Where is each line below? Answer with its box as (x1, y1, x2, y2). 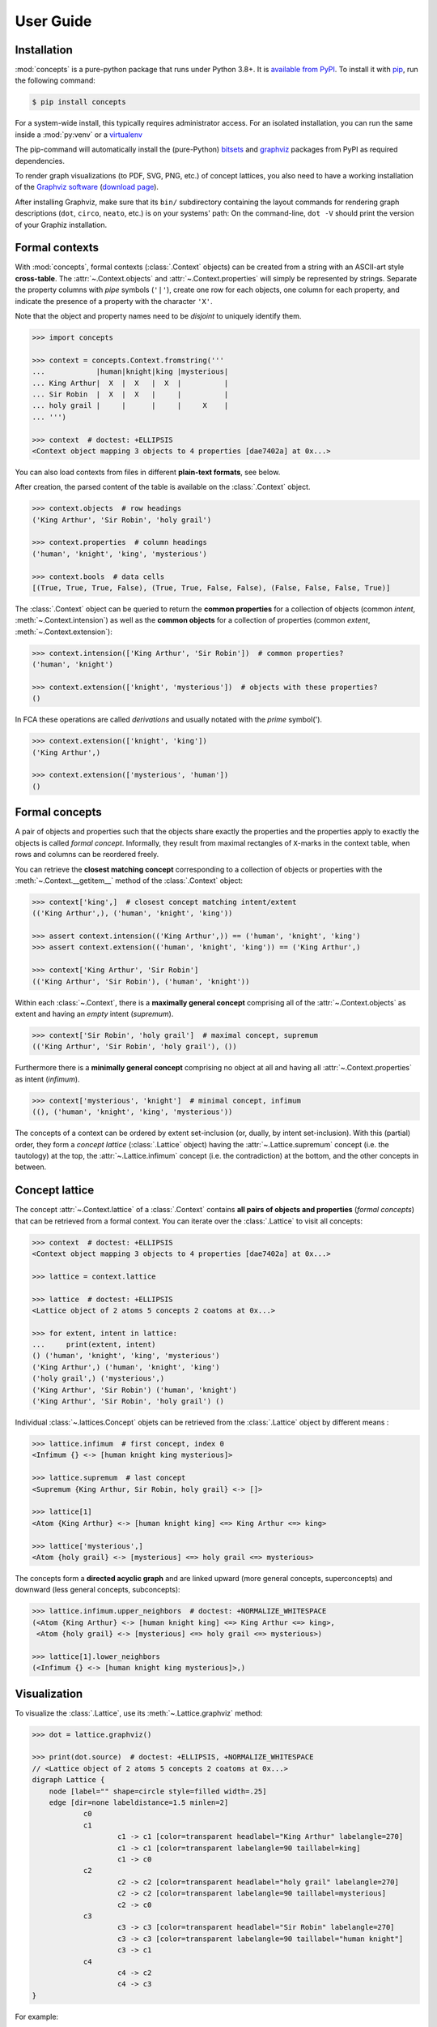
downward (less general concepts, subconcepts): (15, 1585, 181, 1595)
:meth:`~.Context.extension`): (15, 627, 113, 636)
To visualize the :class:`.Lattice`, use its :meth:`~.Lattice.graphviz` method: (15, 1708, 263, 1718)
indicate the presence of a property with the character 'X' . (15, 296, 214, 306)
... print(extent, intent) (32, 1340, 157, 1349)
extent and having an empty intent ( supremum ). (15, 1009, 174, 1018)
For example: (15, 2012, 59, 2021)
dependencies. (15, 156, 65, 165)
